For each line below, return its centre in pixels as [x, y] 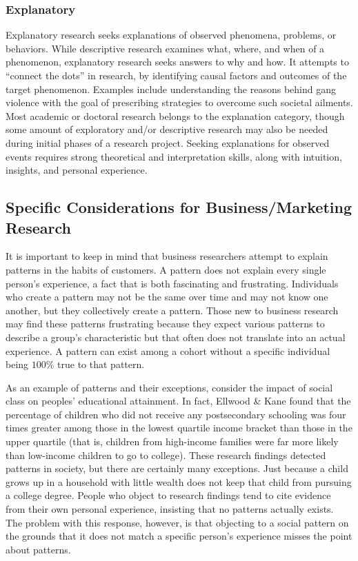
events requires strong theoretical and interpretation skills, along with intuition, [174, 156]
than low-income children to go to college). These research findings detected [166, 455]
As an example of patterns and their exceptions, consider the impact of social [169, 387]
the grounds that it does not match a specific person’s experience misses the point [179, 536]
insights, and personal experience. [77, 170]
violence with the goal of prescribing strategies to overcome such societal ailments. [179, 102]
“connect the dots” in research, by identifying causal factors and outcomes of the [176, 75]
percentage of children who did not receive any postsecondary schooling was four [176, 414]
